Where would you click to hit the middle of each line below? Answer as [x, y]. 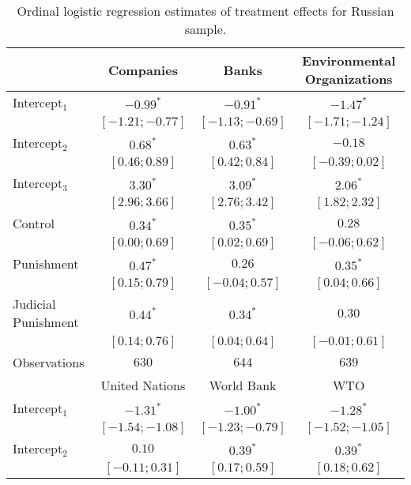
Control [34, 223]
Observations [49, 362]
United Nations [143, 385]
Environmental [349, 60]
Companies [143, 70]
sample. [205, 29]
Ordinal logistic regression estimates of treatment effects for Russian [205, 11]
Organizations [349, 79]
